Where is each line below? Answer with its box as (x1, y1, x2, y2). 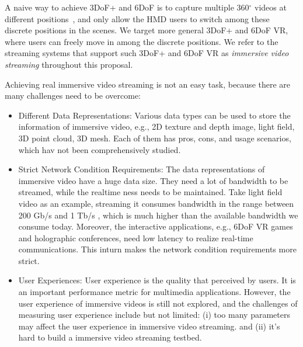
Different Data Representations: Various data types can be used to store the (18, 109, 291, 121)
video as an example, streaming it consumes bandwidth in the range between (18, 197, 294, 209)
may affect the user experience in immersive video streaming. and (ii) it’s (18, 320, 280, 332)
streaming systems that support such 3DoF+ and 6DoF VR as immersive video (5, 47, 289, 59)
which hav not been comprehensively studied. (18, 143, 181, 155)
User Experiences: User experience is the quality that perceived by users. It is (18, 274, 296, 286)
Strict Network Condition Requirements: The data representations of (18, 163, 265, 175)
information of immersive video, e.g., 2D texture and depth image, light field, (18, 120, 295, 133)
